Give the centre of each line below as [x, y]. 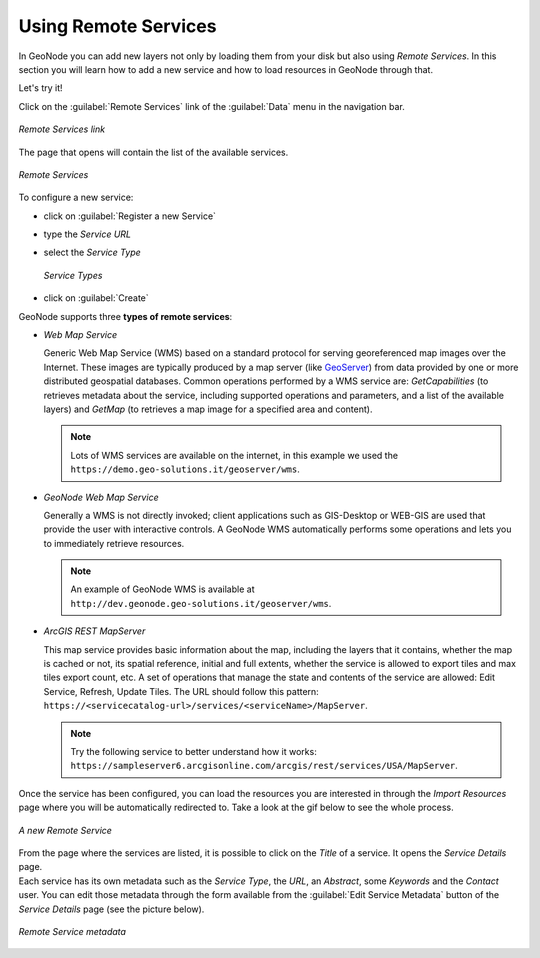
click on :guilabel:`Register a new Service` [130, 216]
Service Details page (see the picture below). [111, 909]
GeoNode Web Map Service [101, 497]
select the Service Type [92, 252]
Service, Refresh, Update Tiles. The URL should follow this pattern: [181, 691]
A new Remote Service [65, 830]
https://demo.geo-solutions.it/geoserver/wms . [185, 469]
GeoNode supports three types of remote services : [125, 316]
